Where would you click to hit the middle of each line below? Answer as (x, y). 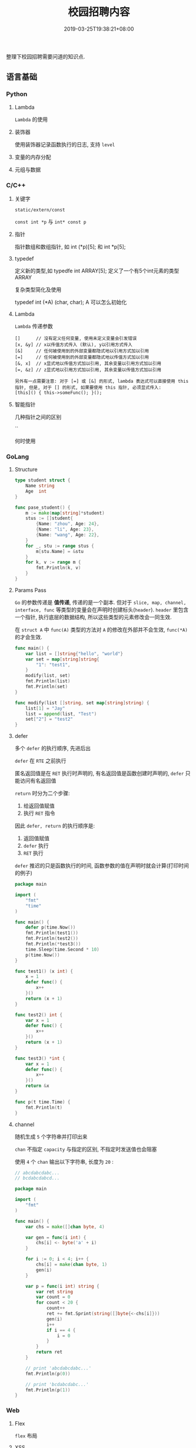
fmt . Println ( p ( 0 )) (48, 1374)
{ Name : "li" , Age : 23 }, (65, 529)
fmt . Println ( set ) (47, 687)
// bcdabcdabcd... (37, 1178)
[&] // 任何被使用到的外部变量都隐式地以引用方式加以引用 (82, 351)
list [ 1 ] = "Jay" (45, 708)
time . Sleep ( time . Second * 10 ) (62, 949)
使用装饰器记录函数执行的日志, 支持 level (65, 144)
